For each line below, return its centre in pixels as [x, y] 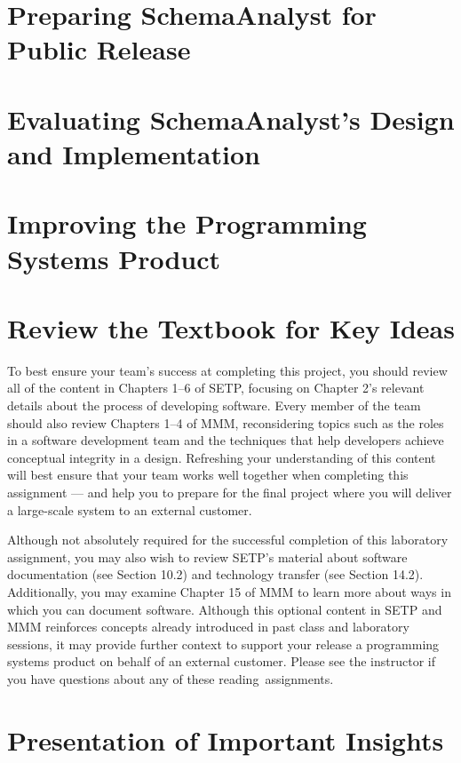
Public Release [99, 49]
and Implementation [134, 153]
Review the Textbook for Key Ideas [231, 327]
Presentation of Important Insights [226, 739]
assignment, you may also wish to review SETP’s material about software [207, 556]
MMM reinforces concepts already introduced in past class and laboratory [208, 627]
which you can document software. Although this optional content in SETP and [225, 609]
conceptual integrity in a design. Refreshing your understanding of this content [222, 457]
